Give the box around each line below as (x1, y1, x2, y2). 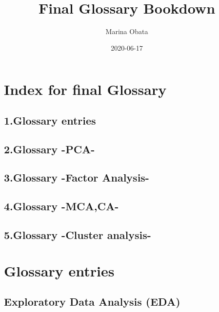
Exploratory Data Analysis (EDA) (4, 294, 180, 309)
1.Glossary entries (4, 112, 96, 128)
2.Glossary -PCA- (4, 141, 95, 156)
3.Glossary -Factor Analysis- (4, 170, 149, 185)
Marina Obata (105, 26, 148, 37)
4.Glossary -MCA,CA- (4, 199, 119, 214)
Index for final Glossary (4, 79, 167, 99)
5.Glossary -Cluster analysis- (4, 227, 151, 242)
